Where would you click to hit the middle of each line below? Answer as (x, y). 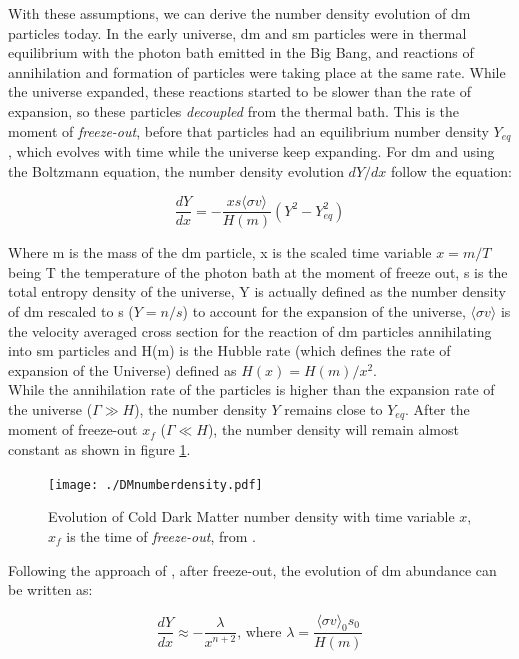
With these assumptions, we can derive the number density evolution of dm (239, 13)
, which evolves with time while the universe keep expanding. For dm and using (251, 151)
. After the (437, 409)
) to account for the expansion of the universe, (324, 311)
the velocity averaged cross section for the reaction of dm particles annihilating (250, 330)
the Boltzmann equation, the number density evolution (176, 170)
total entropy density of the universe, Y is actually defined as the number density (257, 291)
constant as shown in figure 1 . (99, 449)
